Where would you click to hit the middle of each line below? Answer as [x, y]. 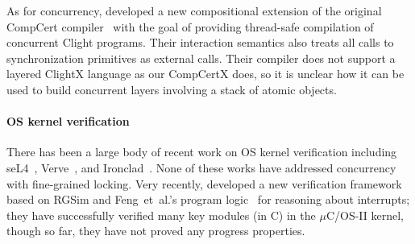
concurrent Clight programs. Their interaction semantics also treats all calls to [200, 42]
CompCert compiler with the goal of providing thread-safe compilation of [190, 26]
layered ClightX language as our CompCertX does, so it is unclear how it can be [205, 74]
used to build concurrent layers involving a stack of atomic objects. [172, 89]
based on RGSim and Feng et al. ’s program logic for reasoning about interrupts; [208, 199]
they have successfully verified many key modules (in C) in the [161, 215]
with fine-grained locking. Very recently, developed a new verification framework [204, 183]
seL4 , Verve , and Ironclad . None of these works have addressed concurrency [201, 167]
